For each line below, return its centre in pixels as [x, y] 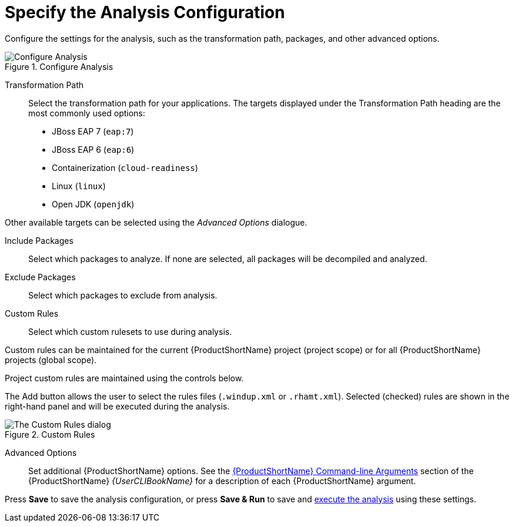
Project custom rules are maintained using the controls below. [124, 378]
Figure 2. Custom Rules [50, 434]
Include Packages [39, 240]
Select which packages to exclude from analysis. [123, 295]
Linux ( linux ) [79, 186]
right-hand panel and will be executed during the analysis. [117, 406]
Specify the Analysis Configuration [145, 12]
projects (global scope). [51, 360]
